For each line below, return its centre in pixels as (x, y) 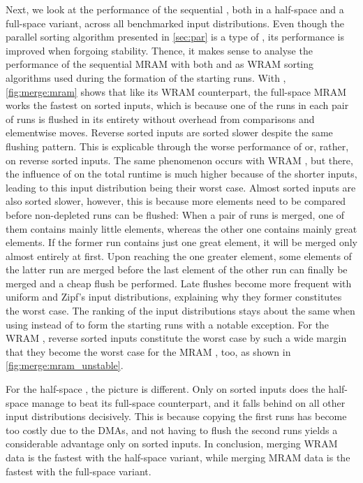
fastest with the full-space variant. (79, 471)
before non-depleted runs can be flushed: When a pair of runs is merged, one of (175, 214)
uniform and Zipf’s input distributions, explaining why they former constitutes (174, 297)
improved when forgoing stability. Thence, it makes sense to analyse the (159, 50)
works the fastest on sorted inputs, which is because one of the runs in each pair (177, 105)
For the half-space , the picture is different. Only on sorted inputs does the (165, 389)
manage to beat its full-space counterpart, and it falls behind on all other (188, 402)
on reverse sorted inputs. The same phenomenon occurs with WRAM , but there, (179, 160)
